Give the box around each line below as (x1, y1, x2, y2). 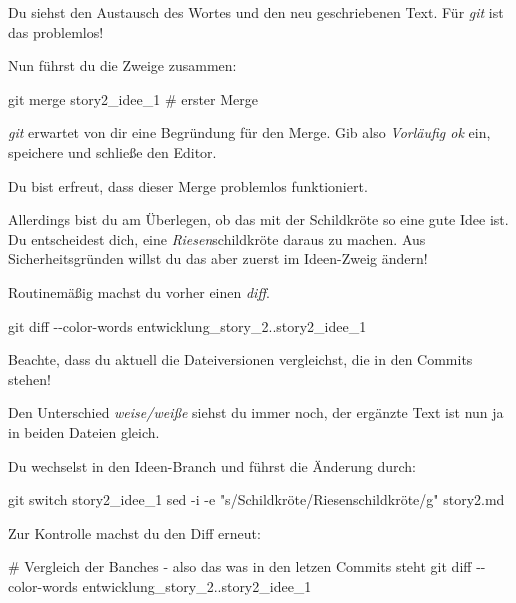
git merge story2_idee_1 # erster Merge (8, 88, 258, 109)
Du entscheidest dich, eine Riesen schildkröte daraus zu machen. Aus (8, 228, 426, 249)
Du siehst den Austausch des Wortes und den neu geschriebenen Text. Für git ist (8, 2, 504, 22)
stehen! (8, 368, 51, 389)
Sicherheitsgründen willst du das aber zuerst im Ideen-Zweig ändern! (8, 248, 428, 269)
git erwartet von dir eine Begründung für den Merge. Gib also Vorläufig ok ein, (8, 122, 491, 143)
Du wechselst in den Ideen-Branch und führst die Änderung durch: (8, 455, 416, 476)
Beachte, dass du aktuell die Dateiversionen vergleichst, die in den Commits (8, 349, 473, 370)
